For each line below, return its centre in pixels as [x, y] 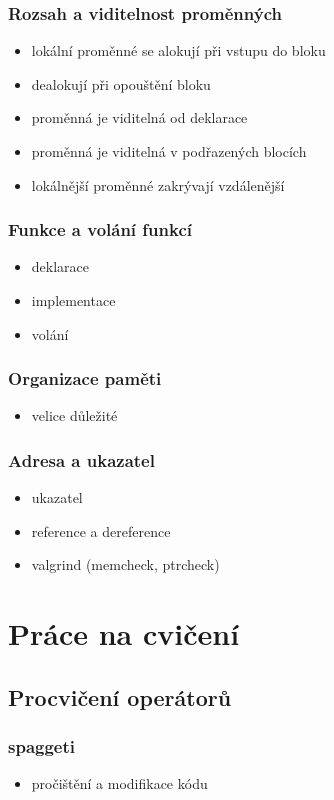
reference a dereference [101, 530]
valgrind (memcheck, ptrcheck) [125, 564]
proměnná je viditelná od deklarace [139, 117]
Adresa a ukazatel [81, 459]
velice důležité [74, 415]
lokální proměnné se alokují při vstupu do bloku [178, 50]
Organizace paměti [85, 378]
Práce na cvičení [124, 633]
